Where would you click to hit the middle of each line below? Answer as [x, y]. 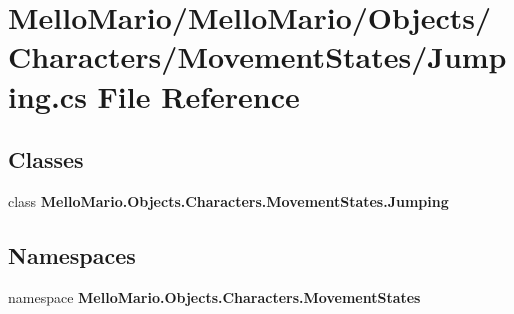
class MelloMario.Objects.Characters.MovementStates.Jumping [228, 200]
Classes [46, 159]
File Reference [198, 95]
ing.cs [47, 95]
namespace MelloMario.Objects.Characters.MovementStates [214, 296]
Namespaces [72, 254]
